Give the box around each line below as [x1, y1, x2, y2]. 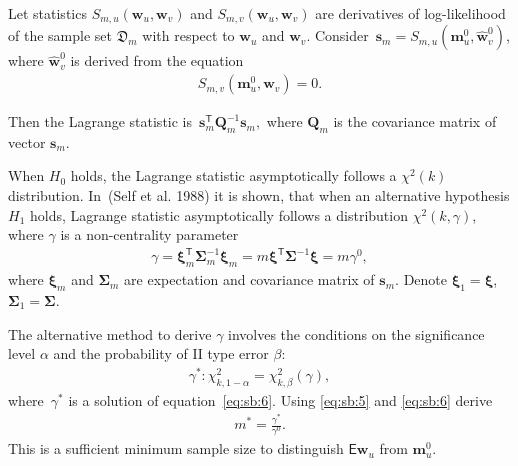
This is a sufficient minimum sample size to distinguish [8, 438, 344, 459]
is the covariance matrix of [333, 111, 497, 132]
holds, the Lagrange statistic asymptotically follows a [70, 165, 397, 186]
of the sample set [8, 25, 112, 46]
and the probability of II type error [53, 343, 269, 364]
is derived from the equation [70, 50, 244, 71]
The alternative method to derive [8, 323, 212, 344]
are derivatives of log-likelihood [315, 3, 506, 23]
